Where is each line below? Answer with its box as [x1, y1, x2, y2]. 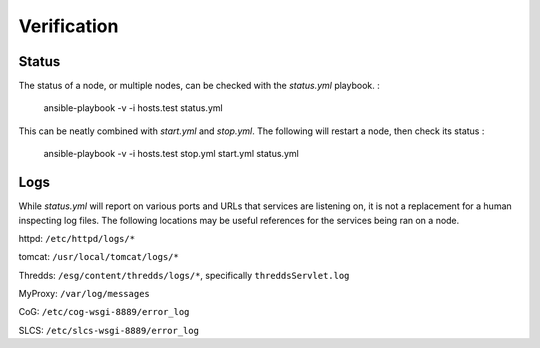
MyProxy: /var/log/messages [18, 288, 150, 300]
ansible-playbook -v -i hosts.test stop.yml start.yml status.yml [43, 148, 299, 160]
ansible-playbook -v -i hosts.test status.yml [43, 102, 224, 114]
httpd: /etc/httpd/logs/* [18, 232, 135, 244]
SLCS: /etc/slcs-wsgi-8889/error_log [18, 324, 200, 336]
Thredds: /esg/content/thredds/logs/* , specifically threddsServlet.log [18, 269, 350, 281]
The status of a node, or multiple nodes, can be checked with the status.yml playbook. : [18, 80, 380, 92]
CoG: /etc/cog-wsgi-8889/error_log [18, 306, 190, 318]
